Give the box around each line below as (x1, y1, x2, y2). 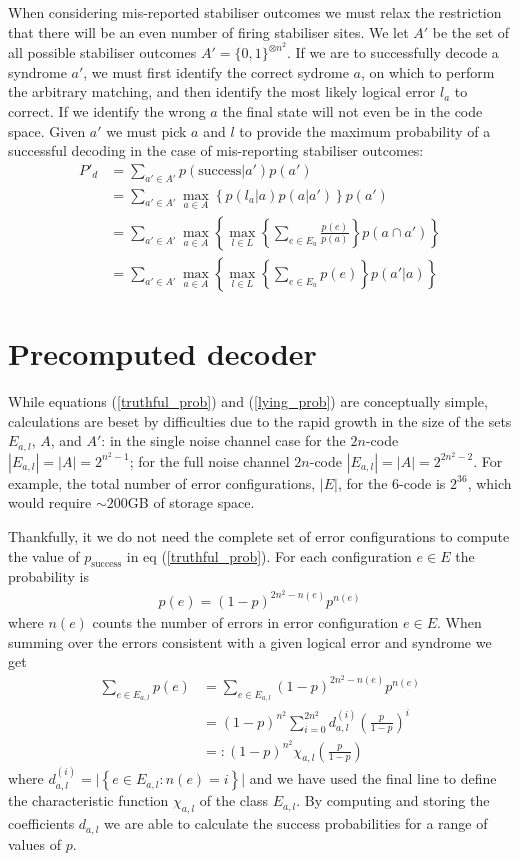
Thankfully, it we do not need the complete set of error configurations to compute (8, 525, 510, 546)
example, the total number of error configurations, (8, 472, 316, 493)
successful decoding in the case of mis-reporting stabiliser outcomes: (8, 140, 424, 161)
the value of (8, 545, 80, 566)
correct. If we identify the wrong (8, 101, 206, 122)
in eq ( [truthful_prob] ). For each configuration (126, 545, 412, 566)
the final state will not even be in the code (222, 101, 483, 122)
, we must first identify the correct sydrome (83, 61, 349, 82)
